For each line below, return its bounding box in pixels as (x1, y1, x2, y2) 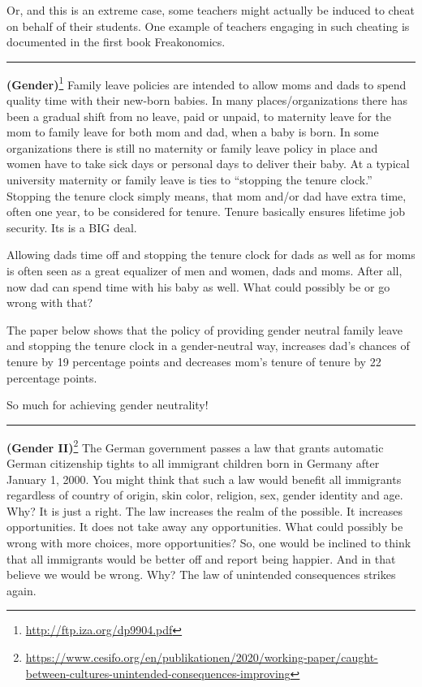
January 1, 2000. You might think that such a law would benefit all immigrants (6, 470, 402, 487)
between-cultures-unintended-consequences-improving (25, 664, 291, 681)
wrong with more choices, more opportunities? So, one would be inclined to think (6, 534, 411, 551)
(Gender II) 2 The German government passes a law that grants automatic (6, 436, 384, 456)
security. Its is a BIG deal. (6, 218, 137, 235)
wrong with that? (6, 294, 93, 311)
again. (6, 581, 37, 598)
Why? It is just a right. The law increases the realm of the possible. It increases (6, 502, 403, 519)
